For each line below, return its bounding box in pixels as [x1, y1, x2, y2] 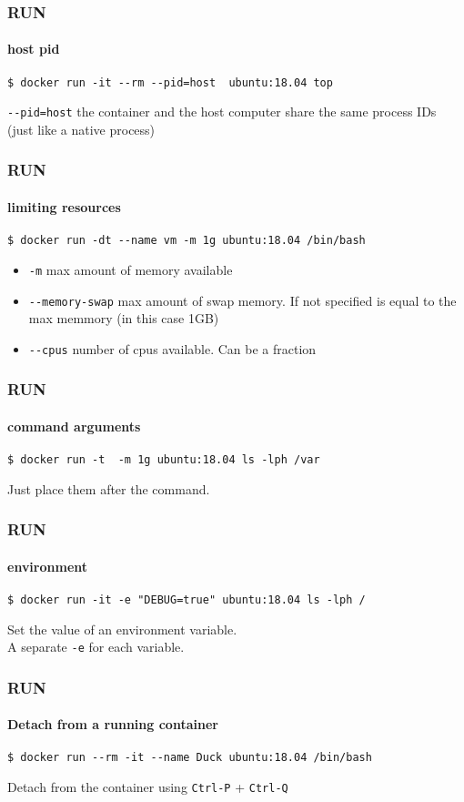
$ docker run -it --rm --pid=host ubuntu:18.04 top [7, 76, 333, 89]
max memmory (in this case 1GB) [28, 309, 219, 328]
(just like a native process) [7, 119, 156, 138]
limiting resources [7, 197, 121, 216]
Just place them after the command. [7, 479, 210, 498]
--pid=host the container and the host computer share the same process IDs [7, 102, 437, 121]
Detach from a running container [7, 715, 218, 734]
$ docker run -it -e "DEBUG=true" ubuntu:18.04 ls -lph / [7, 593, 366, 606]
